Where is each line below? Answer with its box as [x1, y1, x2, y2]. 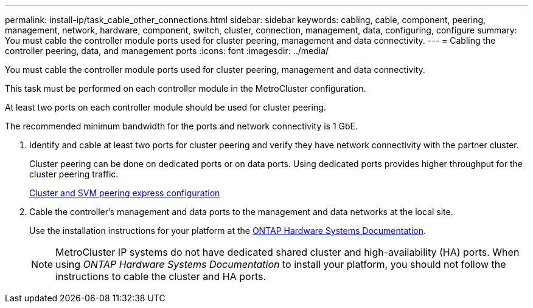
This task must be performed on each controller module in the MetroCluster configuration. [5, 83, 366, 94]
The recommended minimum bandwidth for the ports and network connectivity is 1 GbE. [5, 121, 358, 131]
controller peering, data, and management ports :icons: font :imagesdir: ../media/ [5, 46, 329, 56]
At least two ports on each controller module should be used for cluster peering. [5, 102, 326, 112]
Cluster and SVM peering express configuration [29, 188, 220, 198]
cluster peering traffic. [29, 169, 119, 179]
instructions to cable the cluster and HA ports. [55, 270, 266, 282]
